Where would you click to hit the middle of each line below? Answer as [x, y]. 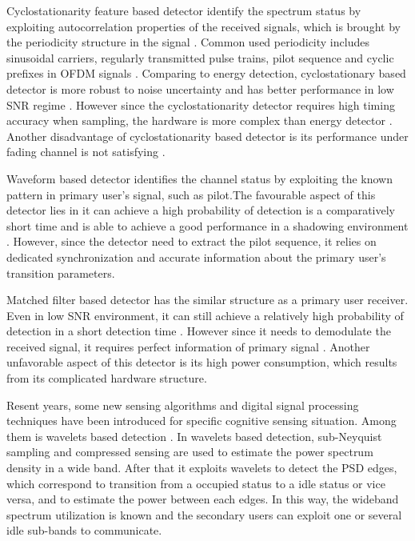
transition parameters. [61, 273]
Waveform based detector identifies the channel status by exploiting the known [200, 178]
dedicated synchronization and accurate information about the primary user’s [196, 256]
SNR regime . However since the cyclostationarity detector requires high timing [201, 104]
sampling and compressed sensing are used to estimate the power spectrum [190, 452]
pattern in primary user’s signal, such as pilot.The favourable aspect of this [191, 194]
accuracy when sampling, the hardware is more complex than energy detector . [200, 120]
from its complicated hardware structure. [107, 378]
